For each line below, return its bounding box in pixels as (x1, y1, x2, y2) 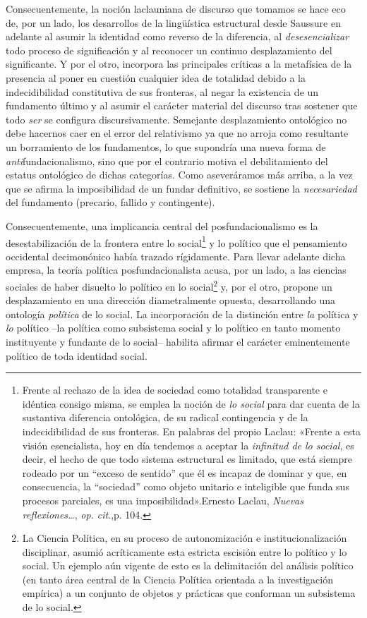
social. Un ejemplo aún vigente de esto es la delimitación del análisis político (22, 558, 354, 573)
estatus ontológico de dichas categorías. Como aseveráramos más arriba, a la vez (6, 167, 353, 182)
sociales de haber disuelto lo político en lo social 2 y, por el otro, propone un (6, 277, 332, 293)
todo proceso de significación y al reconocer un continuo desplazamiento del (6, 42, 332, 57)
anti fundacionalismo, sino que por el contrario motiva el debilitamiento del (6, 153, 328, 168)
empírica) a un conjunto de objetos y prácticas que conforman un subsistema (22, 586, 356, 600)
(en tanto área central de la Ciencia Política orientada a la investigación (22, 571, 333, 586)
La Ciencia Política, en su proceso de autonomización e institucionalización (22, 531, 347, 545)
